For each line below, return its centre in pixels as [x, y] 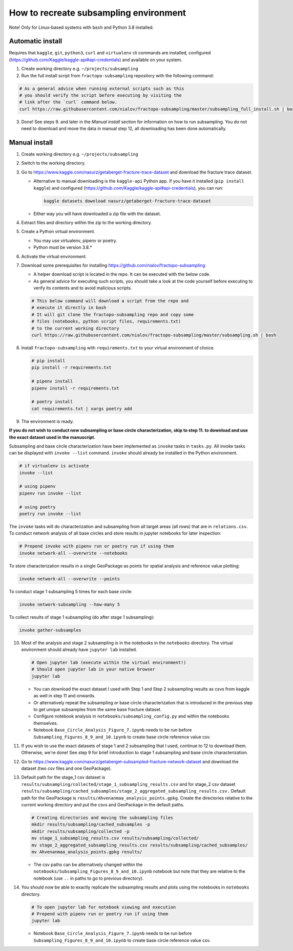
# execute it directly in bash [69, 308]
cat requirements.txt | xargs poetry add [82, 409]
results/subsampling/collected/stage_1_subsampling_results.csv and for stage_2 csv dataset [128, 784]
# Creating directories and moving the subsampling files [102, 818]
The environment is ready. [48, 421]
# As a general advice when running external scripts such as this [102, 88]
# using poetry [37, 507]
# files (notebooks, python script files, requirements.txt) [106, 322]
